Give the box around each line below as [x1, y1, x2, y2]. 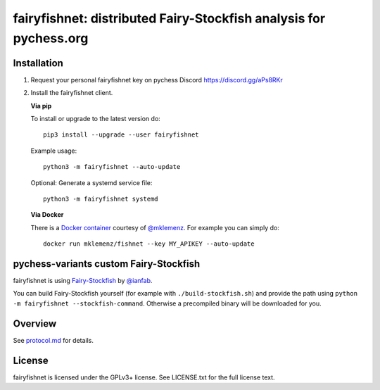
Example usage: [30, 146, 77, 155]
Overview [13, 317, 57, 329]
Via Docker [30, 210, 64, 219]
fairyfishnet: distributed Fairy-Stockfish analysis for [13, 11, 326, 26]
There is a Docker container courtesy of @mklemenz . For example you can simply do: [30, 223, 279, 232]
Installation [13, 57, 63, 69]
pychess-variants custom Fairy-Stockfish [13, 258, 201, 270]
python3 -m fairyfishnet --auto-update [43, 163, 181, 171]
